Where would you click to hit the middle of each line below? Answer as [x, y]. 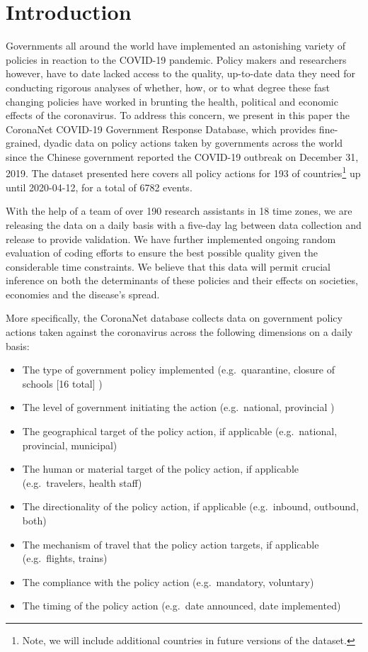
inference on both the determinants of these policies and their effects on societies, [182, 280]
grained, [23, 143]
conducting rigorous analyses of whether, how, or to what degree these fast [168, 87]
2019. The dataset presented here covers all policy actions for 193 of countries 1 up [183, 172]
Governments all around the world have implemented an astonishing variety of [176, 46]
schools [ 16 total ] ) [62, 383]
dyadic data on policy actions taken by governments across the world [193, 143]
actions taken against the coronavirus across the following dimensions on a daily [179, 332]
